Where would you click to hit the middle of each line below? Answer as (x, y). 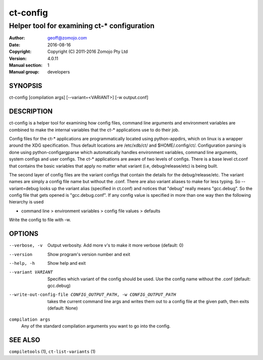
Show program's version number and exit (89, 254)
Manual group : (24, 72)
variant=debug (24, 188)
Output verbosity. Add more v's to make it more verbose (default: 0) (115, 245)
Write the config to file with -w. (40, 220)
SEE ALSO (25, 340)
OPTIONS (24, 234)
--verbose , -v (26, 246)
